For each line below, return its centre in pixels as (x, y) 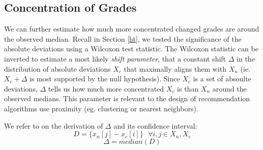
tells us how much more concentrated (106, 88)
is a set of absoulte (222, 79)
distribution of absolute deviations (57, 68)
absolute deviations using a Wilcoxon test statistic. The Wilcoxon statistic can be (131, 49)
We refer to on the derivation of (54, 125)
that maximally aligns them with (175, 68)
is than (188, 88)
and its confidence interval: (155, 125)
